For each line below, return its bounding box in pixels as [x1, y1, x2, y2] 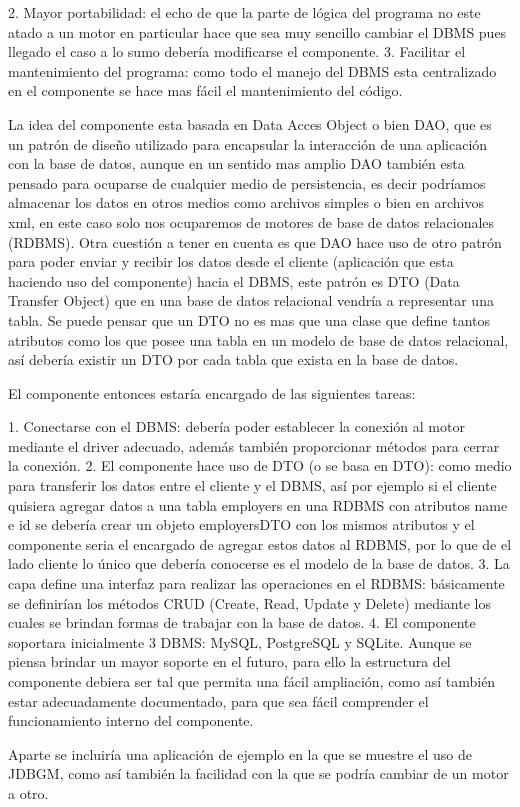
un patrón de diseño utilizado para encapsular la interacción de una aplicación [8, 133, 488, 154]
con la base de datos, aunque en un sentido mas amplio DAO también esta [8, 153, 465, 174]
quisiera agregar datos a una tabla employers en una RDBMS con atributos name [8, 494, 508, 515]
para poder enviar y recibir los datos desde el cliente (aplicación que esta [8, 251, 454, 272]
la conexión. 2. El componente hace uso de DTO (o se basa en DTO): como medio [8, 455, 512, 476]
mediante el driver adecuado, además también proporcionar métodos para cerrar [8, 435, 500, 456]
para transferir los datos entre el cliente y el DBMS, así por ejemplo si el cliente [8, 475, 497, 496]
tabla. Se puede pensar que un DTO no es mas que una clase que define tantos [8, 309, 491, 330]
